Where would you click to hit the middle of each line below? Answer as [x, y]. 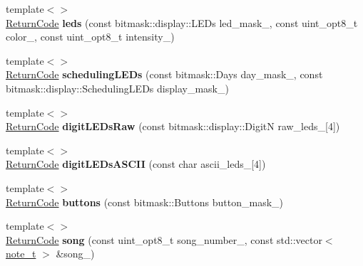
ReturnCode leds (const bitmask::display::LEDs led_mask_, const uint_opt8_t [182, 22]
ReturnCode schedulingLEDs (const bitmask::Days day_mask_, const [164, 74]
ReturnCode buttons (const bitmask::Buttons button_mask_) [144, 202]
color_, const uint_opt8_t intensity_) [90, 37]
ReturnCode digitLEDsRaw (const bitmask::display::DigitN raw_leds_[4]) [173, 126]
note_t [21, 254]
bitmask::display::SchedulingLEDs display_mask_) [117, 88]
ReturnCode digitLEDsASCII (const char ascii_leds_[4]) [136, 164]
